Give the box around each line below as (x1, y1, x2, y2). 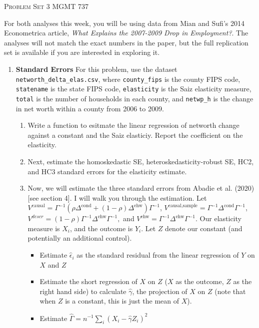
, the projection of (132, 286, 187, 296)
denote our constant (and (165, 223, 242, 233)
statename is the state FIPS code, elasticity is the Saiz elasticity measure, (15, 83, 251, 94)
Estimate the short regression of (39, 276, 137, 287)
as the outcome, (175, 276, 224, 287)
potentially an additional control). (27, 233, 132, 243)
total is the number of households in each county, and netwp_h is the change (15, 93, 253, 103)
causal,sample (168, 203, 197, 208)
